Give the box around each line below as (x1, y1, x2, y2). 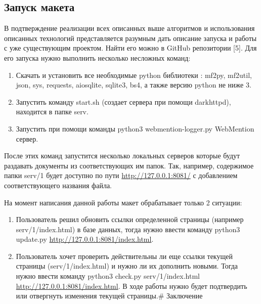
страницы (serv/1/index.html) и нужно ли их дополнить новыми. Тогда (16, 260, 238, 271)
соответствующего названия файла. (4, 180, 112, 190)
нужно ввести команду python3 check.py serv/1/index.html (16, 271, 200, 281)
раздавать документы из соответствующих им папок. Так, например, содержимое (4, 160, 254, 170)
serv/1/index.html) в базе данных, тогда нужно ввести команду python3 (16, 224, 240, 234)
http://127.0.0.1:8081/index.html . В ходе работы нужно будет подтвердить (16, 280, 247, 291)
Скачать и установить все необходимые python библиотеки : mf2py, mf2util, (16, 69, 252, 80)
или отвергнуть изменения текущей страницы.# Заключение (16, 290, 203, 301)
